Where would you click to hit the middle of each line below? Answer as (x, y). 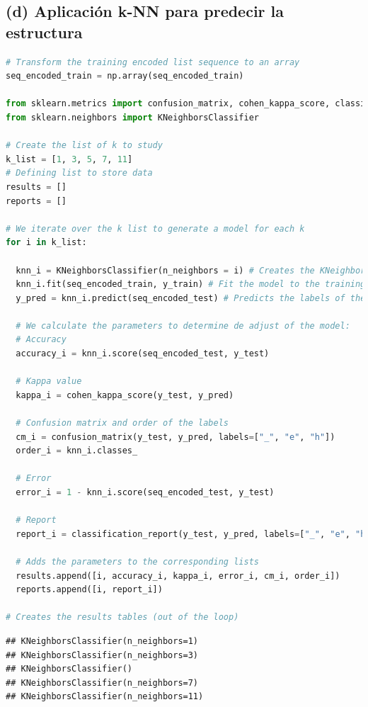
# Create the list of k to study (84, 146)
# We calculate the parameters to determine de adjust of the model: (183, 326)
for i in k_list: (46, 243)
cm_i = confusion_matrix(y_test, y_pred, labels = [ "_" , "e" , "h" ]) (176, 437)
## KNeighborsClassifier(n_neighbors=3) (102, 655)
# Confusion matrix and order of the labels (122, 423)
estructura (44, 32)
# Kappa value (49, 381)
